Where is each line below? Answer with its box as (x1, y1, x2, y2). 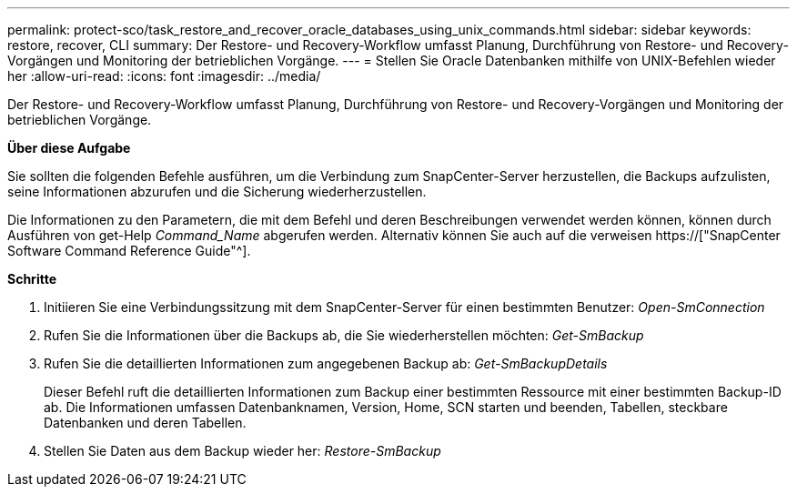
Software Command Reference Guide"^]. (7, 243, 251, 258)
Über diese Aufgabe (7, 140, 131, 156)
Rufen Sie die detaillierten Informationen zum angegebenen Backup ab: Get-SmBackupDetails (44, 356, 608, 371)
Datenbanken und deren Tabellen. (44, 415, 247, 430)
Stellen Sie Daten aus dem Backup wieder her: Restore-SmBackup (44, 443, 441, 459)
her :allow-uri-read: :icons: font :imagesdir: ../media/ (7, 68, 321, 84)
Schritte (7, 271, 56, 287)
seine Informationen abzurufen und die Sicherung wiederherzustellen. (7, 184, 427, 199)
